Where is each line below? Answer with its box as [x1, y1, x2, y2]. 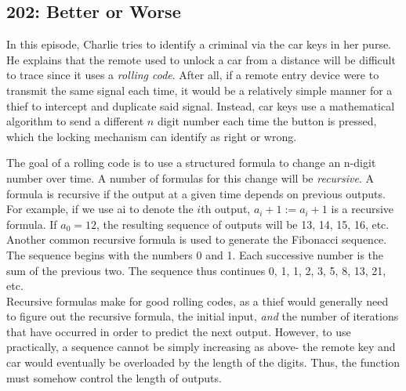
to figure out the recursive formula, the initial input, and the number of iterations [6, 308, 399, 324]
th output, [201, 201, 251, 217]
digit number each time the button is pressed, [157, 113, 377, 129]
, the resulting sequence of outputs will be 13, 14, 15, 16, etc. [96, 215, 390, 232]
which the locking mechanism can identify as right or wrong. [6, 128, 297, 144]
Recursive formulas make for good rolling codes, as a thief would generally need [6, 292, 389, 309]
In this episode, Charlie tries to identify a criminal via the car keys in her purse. [6, 36, 392, 52]
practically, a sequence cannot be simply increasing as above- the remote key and [6, 339, 396, 355]
